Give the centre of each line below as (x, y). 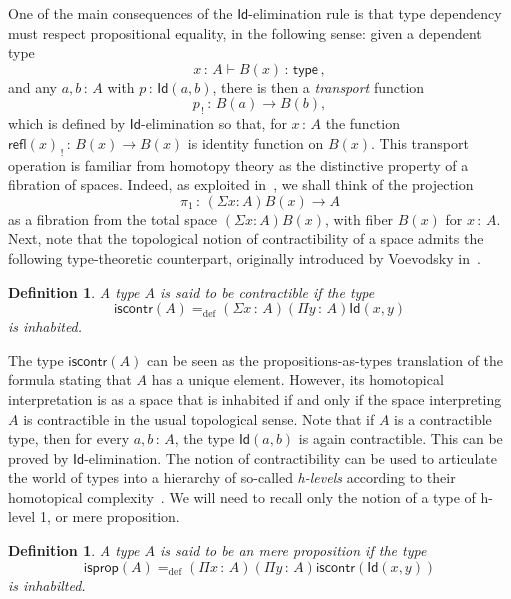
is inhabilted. (47, 584)
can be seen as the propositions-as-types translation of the (325, 359)
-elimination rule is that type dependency (375, 13)
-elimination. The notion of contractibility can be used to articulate (290, 457)
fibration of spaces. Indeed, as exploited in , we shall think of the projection (241, 184)
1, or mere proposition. (109, 516)
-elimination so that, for (213, 123)
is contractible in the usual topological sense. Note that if (199, 418)
